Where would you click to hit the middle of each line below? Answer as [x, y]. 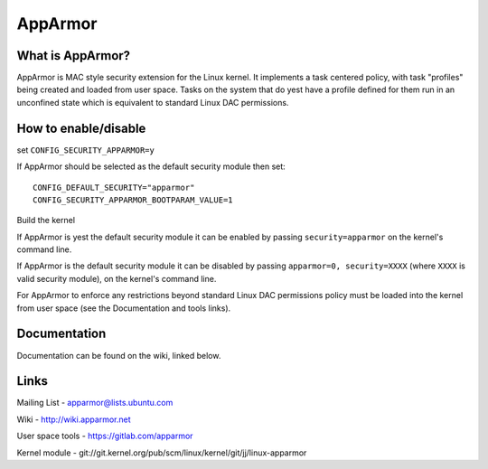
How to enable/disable [81, 128]
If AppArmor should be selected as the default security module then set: [151, 166]
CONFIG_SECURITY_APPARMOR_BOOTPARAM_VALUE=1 [133, 200]
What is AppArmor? [74, 56]
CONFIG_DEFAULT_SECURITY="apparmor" [114, 187]
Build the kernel [46, 220]
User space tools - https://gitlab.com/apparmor [105, 436]
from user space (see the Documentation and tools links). [124, 308]
